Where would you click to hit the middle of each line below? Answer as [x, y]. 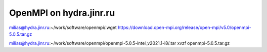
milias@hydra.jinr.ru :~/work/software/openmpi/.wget [63, 27]
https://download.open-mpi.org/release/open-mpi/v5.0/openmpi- [185, 27]
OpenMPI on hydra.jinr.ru [62, 13]
